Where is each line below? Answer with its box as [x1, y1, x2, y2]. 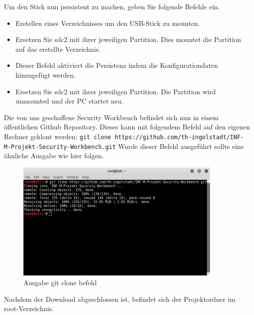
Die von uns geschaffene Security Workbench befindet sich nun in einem [4, 112, 219, 122]
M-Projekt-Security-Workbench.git [4, 143, 116, 150]
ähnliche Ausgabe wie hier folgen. [4, 150, 104, 161]
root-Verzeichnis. [4, 303, 54, 314]
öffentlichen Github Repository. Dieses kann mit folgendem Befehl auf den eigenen [4, 122, 250, 132]
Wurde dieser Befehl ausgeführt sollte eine [118, 141, 244, 151]
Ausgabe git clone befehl [23, 277, 97, 287]
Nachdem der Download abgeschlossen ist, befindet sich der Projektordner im [4, 294, 235, 304]
